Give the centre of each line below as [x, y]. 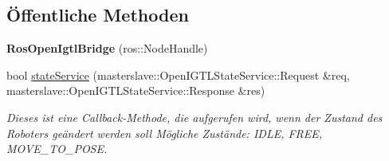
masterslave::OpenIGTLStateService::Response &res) [136, 90]
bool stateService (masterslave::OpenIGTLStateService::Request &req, [178, 75]
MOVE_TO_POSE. [57, 149]
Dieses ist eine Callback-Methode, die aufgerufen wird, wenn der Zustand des [194, 117]
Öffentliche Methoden [98, 15]
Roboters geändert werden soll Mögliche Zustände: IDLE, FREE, [165, 133]
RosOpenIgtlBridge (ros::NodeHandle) [107, 48]
